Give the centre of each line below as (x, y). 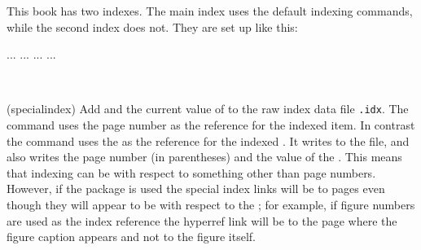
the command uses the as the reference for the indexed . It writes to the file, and (208, 140)
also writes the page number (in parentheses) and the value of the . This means (204, 157)
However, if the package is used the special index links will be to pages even (196, 189)
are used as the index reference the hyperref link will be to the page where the (202, 220)
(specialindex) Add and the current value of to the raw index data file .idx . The (208, 109)
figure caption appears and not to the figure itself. (131, 237)
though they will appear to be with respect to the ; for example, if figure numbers (211, 204)
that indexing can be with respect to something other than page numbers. (191, 172)
